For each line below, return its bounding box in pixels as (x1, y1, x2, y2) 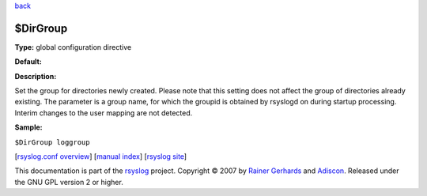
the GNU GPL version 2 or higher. (14, 177, 124, 187)
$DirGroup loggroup (14, 138, 90, 146)
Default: (14, 57, 43, 66)
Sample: (14, 122, 43, 132)
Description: (14, 71, 57, 81)
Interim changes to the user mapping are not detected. (14, 107, 193, 118)
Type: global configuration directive (14, 42, 132, 51)
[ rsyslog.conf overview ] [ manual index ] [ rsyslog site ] (14, 152, 187, 161)
